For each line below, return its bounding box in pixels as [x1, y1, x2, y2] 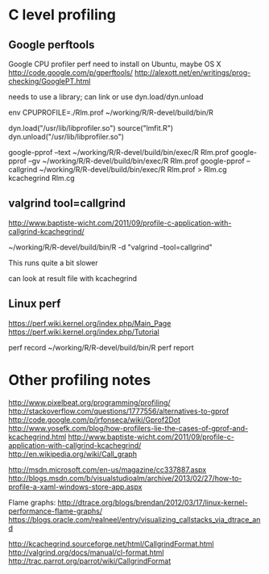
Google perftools [8, 38, 95, 52]
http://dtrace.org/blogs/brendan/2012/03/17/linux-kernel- [57, 497, 248, 507]
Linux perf [8, 297, 61, 311]
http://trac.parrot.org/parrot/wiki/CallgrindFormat [8, 555, 172, 566]
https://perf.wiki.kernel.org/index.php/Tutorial [8, 327, 159, 337]
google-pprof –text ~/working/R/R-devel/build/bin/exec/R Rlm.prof [8, 148, 230, 157]
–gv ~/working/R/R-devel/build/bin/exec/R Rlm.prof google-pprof [27, 156, 246, 165]
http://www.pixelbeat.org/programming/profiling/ [8, 397, 171, 407]
